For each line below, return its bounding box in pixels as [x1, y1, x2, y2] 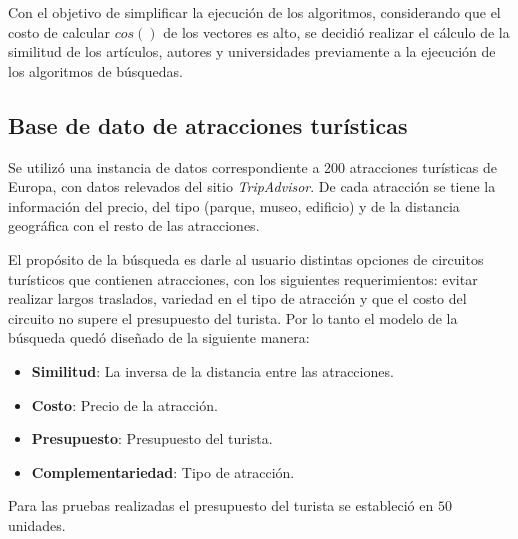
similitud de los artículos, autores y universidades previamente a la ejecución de [8, 41, 496, 62]
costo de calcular [8, 21, 110, 42]
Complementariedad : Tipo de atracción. [31, 461, 295, 482]
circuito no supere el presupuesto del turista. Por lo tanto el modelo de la [8, 307, 458, 328]
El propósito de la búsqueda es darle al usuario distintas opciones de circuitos [8, 248, 484, 269]
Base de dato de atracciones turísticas [8, 109, 408, 140]
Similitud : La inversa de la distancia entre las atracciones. [31, 360, 394, 381]
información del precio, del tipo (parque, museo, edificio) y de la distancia [8, 195, 460, 216]
